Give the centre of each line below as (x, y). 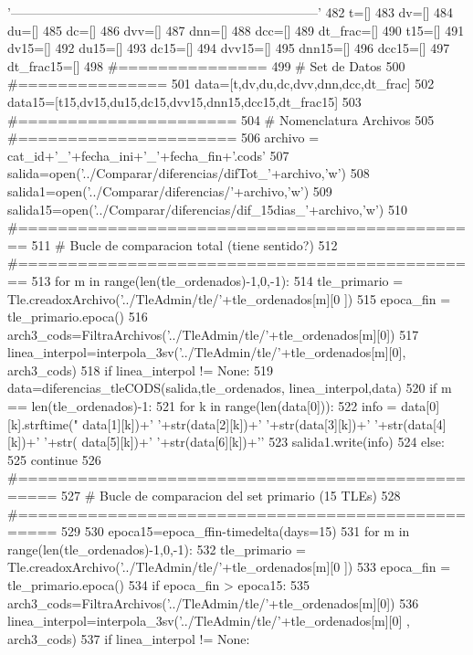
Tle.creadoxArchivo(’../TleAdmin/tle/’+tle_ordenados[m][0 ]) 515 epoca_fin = (229, 298)
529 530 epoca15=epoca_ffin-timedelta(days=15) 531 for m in (236, 531)
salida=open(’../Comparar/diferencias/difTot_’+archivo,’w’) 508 (189, 173)
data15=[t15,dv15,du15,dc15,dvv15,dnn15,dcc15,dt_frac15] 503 (184, 101)
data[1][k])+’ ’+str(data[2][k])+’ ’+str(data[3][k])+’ (226, 423)
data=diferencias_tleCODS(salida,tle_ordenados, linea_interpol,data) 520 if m (230, 388)
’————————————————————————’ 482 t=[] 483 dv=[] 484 (231, 12)
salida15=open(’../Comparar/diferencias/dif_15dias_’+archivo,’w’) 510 (207, 209)
